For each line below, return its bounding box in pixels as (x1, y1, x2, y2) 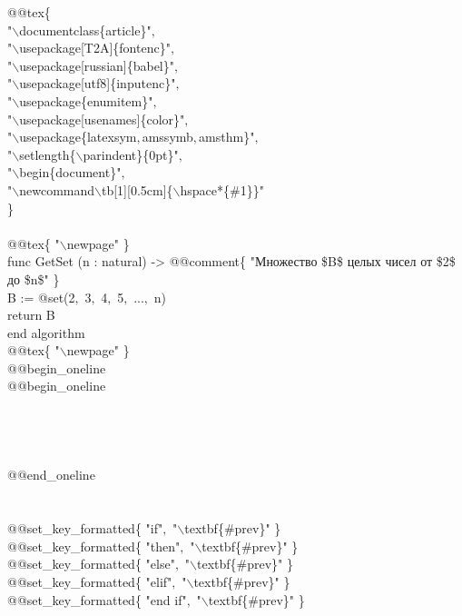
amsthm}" (199, 127, 255, 146)
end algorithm (7, 323, 85, 342)
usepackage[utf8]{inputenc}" (19, 74, 176, 93)
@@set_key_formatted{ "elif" (7, 572, 172, 591)
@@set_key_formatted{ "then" (7, 536, 181, 555)
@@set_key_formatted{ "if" (7, 519, 163, 538)
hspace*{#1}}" (180, 180, 264, 199)
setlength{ (19, 144, 76, 164)
